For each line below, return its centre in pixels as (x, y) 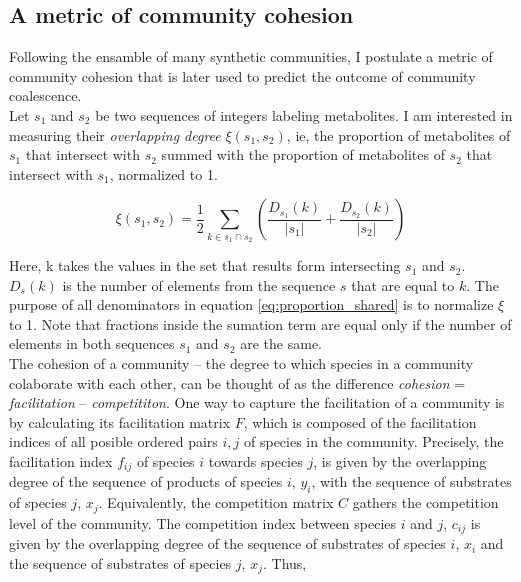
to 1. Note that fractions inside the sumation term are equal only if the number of (260, 323)
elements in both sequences (92, 343)
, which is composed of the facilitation (360, 421)
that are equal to (403, 284)
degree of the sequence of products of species (146, 481)
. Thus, (284, 562)
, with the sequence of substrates (411, 481)
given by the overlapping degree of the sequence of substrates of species (227, 543)
